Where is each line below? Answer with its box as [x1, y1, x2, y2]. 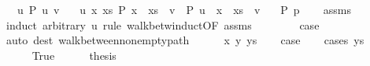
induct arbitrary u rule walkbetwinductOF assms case [6, 16, 320, 33]
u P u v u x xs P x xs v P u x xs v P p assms [17, 2, 351, 17]
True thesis [31, 47, 117, 63]
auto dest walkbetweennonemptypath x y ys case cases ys [6, 32, 364, 48]
